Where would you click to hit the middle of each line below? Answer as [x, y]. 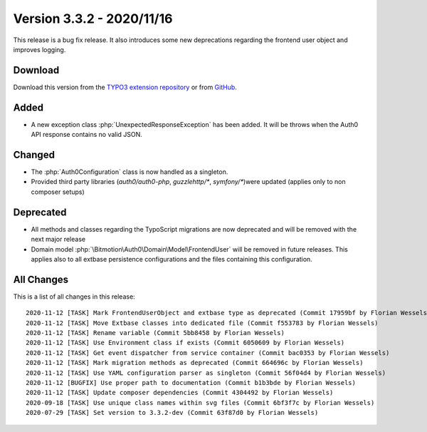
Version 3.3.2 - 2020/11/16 [93, 19]
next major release [58, 240]
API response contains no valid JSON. [86, 135]
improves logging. [39, 49]
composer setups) [58, 192]
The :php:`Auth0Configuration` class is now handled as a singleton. [130, 172]
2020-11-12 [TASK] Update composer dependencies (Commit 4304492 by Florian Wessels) [180, 393]
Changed [34, 154]
